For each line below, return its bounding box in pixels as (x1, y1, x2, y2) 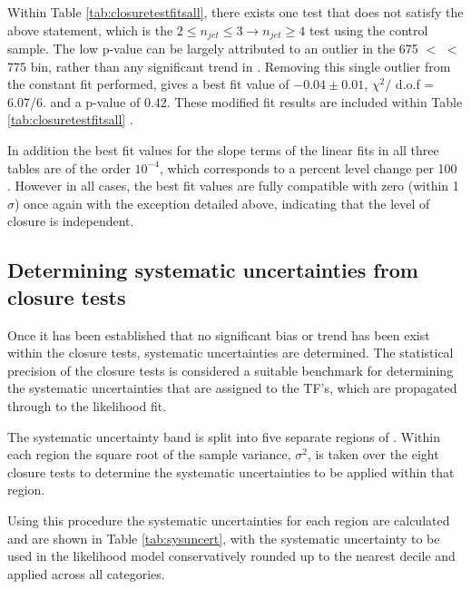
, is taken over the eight (307, 445, 439, 464)
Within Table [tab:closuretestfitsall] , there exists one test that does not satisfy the (7, 3, 464, 21)
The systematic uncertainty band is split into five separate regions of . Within (7, 427, 440, 446)
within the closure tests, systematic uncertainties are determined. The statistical (7, 343, 454, 362)
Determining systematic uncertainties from (7, 256, 418, 284)
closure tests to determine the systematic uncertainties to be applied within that (7, 462, 455, 481)
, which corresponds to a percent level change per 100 (159, 158, 457, 177)
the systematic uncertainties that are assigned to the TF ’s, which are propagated (7, 378, 457, 398)
